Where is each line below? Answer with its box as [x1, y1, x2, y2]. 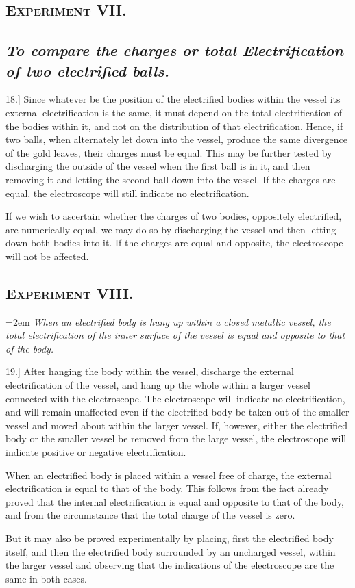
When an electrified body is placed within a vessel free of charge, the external [5, 468, 332, 482]
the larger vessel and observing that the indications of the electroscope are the [5, 558, 334, 572]
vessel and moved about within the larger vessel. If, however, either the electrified [5, 418, 348, 432]
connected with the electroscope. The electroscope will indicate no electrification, [5, 391, 345, 405]
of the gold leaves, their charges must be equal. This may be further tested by [5, 145, 332, 159]
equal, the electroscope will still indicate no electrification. [5, 186, 249, 200]
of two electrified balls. [5, 60, 169, 81]
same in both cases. [5, 571, 87, 585]
